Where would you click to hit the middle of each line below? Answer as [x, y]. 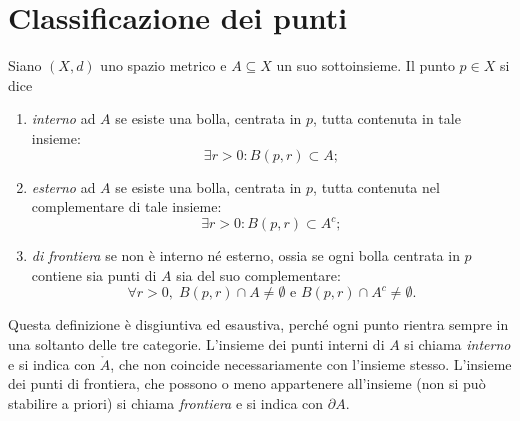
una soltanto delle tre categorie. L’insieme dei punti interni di [196, 343]
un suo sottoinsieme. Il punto [365, 65]
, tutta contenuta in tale [387, 118]
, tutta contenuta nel [376, 186]
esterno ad [63, 186]
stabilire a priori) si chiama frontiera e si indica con [166, 402]
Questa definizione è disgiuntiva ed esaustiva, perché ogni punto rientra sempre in [258, 324]
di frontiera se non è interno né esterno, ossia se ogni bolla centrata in [245, 255]
